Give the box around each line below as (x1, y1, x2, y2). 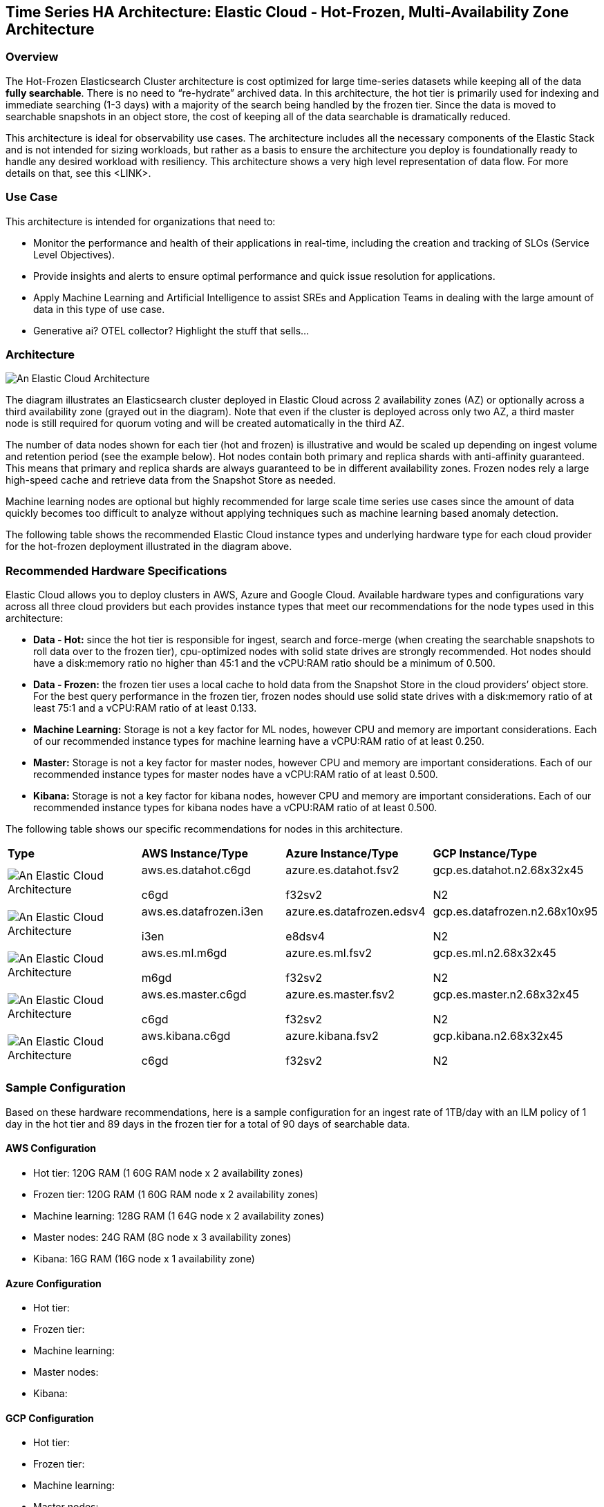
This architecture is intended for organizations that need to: (6, 215, 276, 227)
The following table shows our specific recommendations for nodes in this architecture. (6, 823, 403, 835)
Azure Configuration (6, 1277, 102, 1289)
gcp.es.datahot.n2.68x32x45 (433, 863, 584, 878)
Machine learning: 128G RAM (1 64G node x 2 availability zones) (33, 1210, 325, 1222)
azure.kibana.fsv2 (285, 1029, 379, 1043)
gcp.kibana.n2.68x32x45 (433, 1029, 563, 1043)
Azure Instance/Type (285, 846, 399, 861)
